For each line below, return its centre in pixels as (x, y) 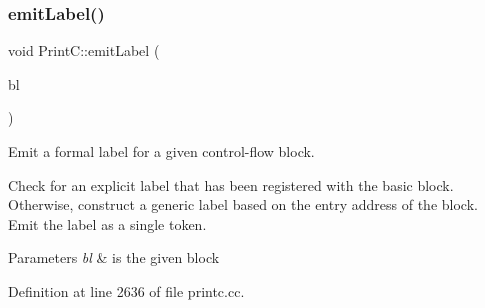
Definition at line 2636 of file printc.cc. (126, 290)
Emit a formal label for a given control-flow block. (161, 151)
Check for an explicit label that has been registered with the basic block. (231, 184)
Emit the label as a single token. (107, 223)
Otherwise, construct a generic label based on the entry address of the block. (243, 204)
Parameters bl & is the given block (114, 257)
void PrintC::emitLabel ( (84, 50)
